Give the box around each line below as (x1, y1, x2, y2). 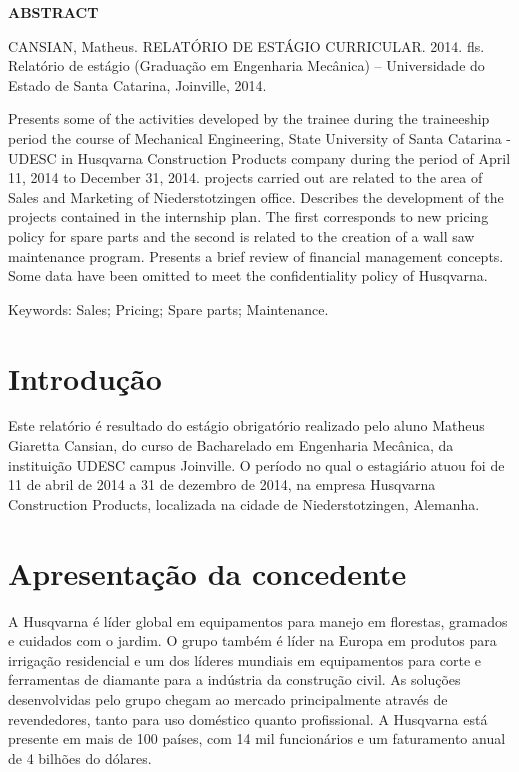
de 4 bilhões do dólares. (8, 747, 152, 768)
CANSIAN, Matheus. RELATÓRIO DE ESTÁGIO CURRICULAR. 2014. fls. (8, 35, 485, 56)
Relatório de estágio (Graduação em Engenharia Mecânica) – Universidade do (8, 55, 485, 76)
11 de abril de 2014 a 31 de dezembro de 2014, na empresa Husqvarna (8, 474, 436, 495)
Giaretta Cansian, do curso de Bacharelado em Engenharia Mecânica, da (8, 435, 454, 456)
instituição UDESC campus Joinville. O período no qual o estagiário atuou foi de (8, 454, 505, 475)
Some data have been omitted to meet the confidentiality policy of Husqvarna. (8, 265, 488, 286)
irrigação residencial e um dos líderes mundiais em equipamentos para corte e (8, 649, 482, 670)
